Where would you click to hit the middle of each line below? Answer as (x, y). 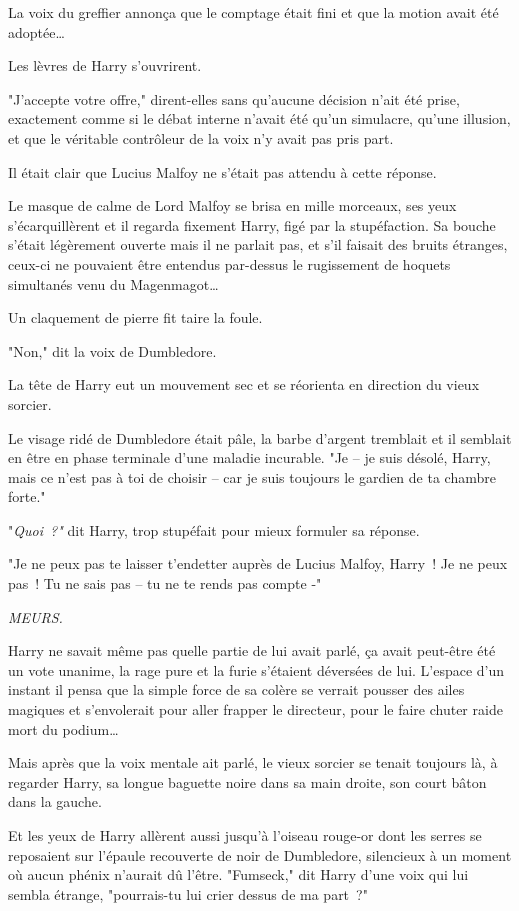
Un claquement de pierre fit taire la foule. (135, 317)
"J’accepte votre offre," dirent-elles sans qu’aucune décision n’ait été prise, (234, 98)
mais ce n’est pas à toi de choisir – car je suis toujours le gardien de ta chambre (252, 476)
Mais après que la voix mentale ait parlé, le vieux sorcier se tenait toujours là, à (253, 762)
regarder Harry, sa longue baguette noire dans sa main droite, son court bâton (247, 781)
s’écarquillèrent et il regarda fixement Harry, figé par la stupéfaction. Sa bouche (252, 224)
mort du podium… (63, 728)
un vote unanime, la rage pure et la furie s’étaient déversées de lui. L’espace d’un (256, 669)
